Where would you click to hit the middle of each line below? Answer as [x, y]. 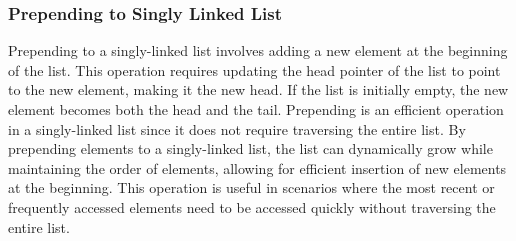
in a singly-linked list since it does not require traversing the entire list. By [237, 128]
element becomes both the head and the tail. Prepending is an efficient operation [256, 109]
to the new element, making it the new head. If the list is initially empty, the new [258, 89]
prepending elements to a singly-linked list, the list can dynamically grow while [250, 148]
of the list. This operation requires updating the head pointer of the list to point [254, 69]
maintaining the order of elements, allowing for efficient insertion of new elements [257, 167]
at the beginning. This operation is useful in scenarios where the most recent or [251, 187]
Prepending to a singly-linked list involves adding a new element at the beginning [258, 50]
